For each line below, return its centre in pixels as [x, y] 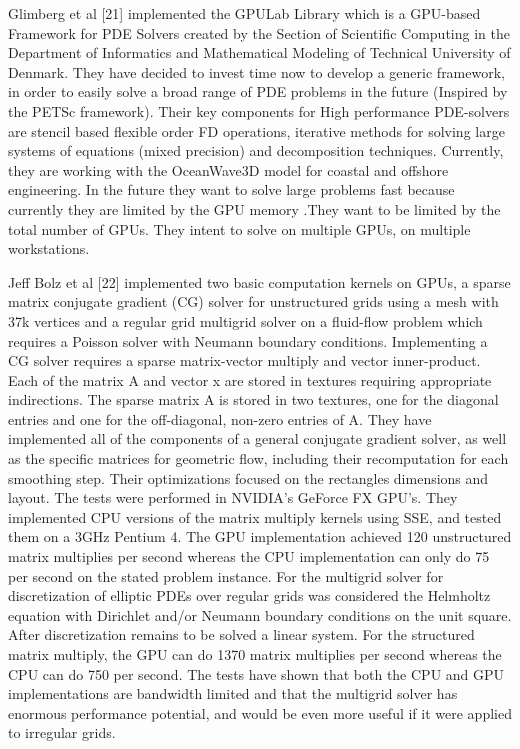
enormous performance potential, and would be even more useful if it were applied [260, 712]
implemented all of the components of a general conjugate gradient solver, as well [257, 438]
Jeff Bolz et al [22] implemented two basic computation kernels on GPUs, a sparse [259, 281]
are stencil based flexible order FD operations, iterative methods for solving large [256, 130]
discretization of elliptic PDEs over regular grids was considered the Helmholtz [249, 595]
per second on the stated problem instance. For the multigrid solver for [226, 575]
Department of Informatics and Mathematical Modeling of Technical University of [259, 52]
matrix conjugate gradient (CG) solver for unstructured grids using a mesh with [253, 301]
